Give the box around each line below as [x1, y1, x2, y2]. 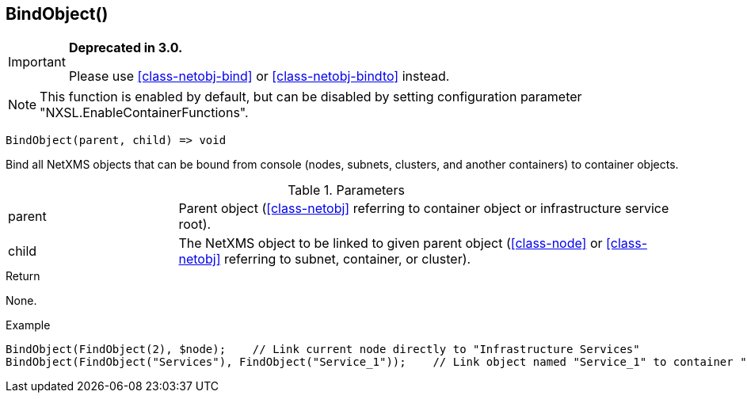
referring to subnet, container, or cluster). [223, 251, 471, 268]
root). [178, 216, 212, 233]
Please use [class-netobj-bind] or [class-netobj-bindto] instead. [68, 68, 450, 85]
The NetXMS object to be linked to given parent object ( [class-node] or [178, 235, 603, 252]
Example [6, 318, 51, 332]
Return [6, 269, 40, 283]
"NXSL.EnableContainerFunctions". [40, 104, 249, 121]
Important [8, 54, 66, 70]
